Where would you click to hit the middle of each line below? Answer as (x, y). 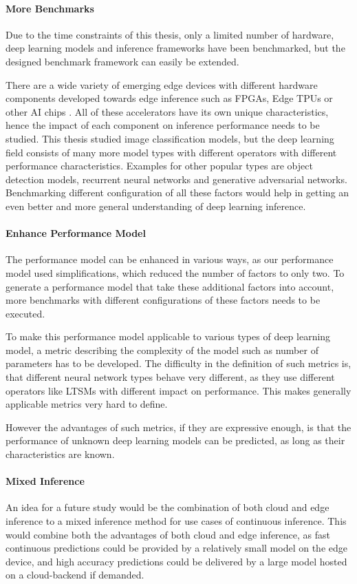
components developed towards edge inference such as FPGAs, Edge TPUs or (169, 98)
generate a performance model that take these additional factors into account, (170, 286)
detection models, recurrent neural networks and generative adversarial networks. (176, 179)
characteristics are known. (60, 454)
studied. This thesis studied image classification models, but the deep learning (170, 138)
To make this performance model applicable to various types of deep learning (168, 336)
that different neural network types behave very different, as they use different (170, 377)
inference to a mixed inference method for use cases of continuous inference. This (176, 521)
